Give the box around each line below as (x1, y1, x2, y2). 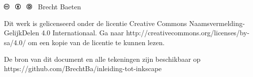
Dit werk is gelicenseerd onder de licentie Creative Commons (4, 18, 187, 28)
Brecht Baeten (37, 1, 81, 12)
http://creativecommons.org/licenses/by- (126, 27, 250, 38)
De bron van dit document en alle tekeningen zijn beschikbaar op (4, 53, 201, 64)
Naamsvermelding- (189, 18, 245, 28)
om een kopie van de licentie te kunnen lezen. (28, 37, 165, 47)
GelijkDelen (4, 27, 39, 38)
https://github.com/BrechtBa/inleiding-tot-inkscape (4, 63, 162, 74)
